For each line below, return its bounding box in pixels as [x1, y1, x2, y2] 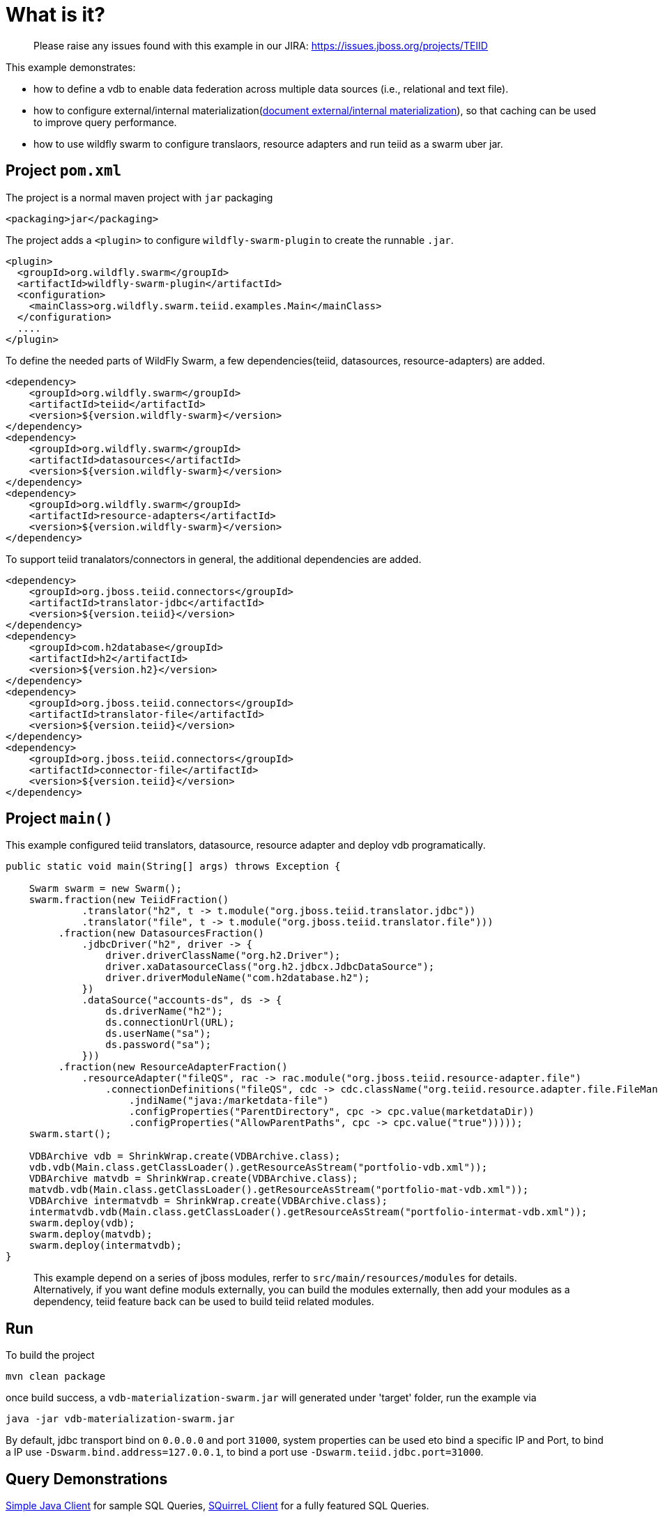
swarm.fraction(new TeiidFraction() [29, 894, 229, 906]
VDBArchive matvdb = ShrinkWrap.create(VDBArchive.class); [29, 1173, 358, 1185]
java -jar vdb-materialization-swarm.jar [6, 1413, 235, 1425]
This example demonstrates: [6, 61, 136, 73]
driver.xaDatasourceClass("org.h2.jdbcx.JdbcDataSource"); [105, 961, 435, 973]
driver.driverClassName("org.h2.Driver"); [105, 950, 341, 962]
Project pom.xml [6, 162, 122, 180]
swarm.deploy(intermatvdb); [29, 1240, 182, 1252]
